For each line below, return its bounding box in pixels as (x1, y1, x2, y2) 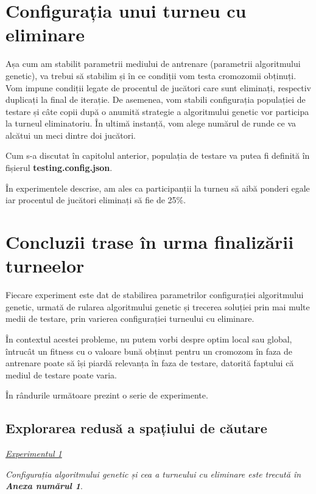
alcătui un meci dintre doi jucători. (5, 128, 136, 141)
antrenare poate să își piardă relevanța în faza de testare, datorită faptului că (5, 357, 294, 369)
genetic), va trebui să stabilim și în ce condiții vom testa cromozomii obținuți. (5, 69, 297, 82)
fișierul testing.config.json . (5, 161, 113, 174)
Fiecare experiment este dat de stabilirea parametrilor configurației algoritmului (5, 288, 304, 301)
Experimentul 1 (5, 447, 62, 460)
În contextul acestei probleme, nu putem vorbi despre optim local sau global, (5, 332, 292, 345)
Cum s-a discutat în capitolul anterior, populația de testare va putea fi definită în (5, 149, 310, 162)
